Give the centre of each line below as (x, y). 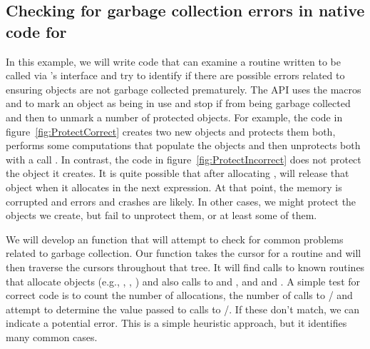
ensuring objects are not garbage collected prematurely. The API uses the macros (184, 89)
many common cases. (52, 337)
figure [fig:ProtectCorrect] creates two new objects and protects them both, (171, 131)
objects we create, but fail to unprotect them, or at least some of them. (161, 215)
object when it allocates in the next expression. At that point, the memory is (174, 187)
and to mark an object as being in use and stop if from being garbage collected (178, 103)
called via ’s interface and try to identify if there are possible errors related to (175, 75)
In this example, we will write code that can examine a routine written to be (173, 61)
